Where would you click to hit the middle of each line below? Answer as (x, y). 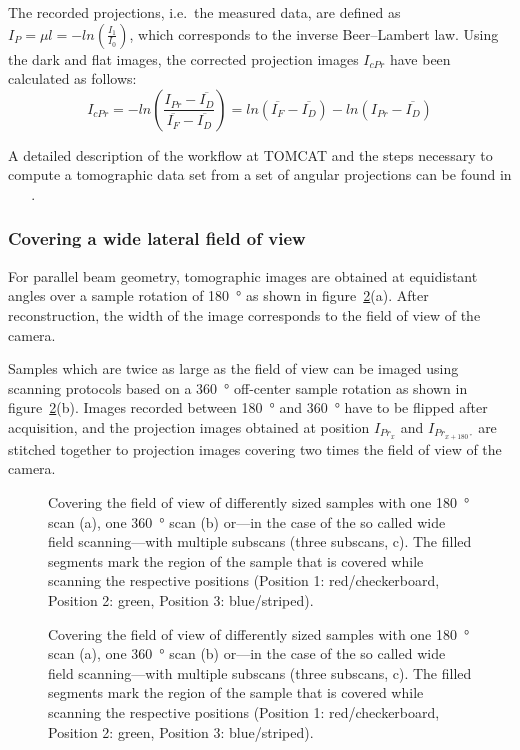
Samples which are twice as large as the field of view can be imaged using (233, 368)
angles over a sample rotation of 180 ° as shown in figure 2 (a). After (218, 295)
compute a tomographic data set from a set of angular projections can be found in (260, 174)
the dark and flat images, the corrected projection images (183, 58)
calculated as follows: (72, 78)
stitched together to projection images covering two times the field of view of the (255, 448)
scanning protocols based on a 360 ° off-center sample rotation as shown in (238, 387)
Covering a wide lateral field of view (157, 238)
